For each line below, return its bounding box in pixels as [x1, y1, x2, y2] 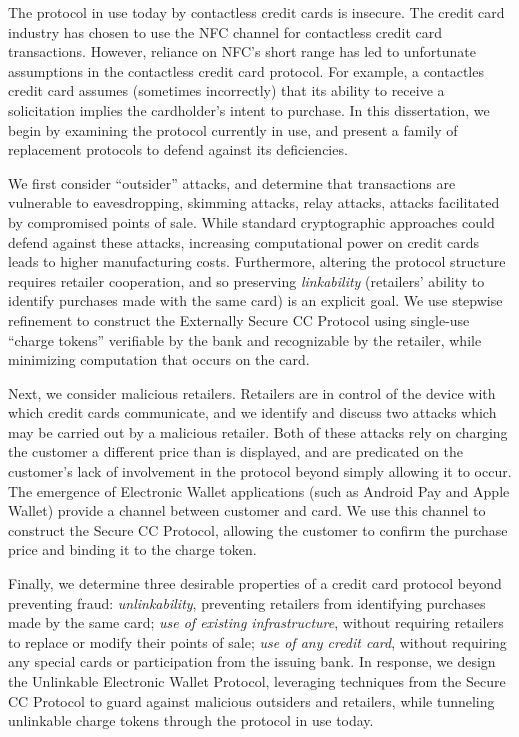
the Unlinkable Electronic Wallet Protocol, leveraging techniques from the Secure [8, 671, 506, 691]
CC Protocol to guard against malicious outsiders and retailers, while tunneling [8, 690, 495, 711]
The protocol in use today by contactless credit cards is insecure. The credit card [8, 2, 505, 22]
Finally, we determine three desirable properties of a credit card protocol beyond [8, 573, 502, 594]
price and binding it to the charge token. [8, 539, 257, 560]
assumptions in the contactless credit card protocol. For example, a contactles [8, 60, 484, 81]
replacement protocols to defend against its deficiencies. [8, 139, 348, 160]
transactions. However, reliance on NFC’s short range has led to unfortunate [8, 41, 476, 62]
